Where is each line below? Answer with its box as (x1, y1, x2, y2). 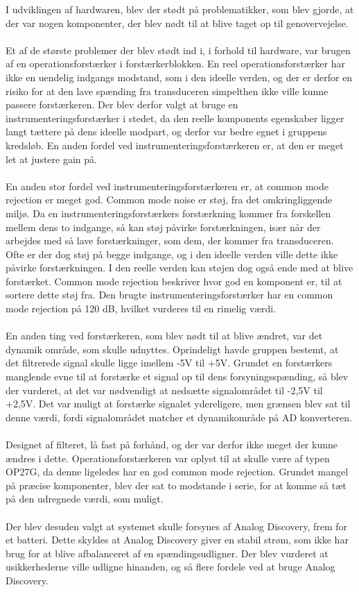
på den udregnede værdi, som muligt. (6, 491, 164, 506)
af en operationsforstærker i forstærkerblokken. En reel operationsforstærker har (6, 56, 345, 71)
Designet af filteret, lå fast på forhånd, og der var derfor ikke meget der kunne (6, 437, 338, 451)
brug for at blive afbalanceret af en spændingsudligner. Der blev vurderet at (6, 546, 329, 560)
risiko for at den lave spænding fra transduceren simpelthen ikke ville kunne (6, 83, 329, 98)
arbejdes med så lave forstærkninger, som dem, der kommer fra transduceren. (6, 233, 334, 248)
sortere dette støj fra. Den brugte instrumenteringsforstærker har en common (6, 287, 333, 302)
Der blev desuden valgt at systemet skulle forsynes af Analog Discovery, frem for (6, 518, 348, 533)
